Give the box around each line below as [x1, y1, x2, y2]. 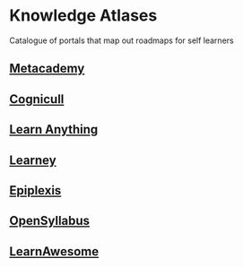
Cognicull [9, 91, 65, 107]
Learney [9, 152, 56, 168]
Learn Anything [9, 122, 99, 137]
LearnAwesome [9, 244, 100, 259]
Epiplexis [9, 183, 62, 198]
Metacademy [9, 61, 85, 76]
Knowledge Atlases [9, 5, 158, 26]
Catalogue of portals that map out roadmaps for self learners [9, 35, 235, 46]
